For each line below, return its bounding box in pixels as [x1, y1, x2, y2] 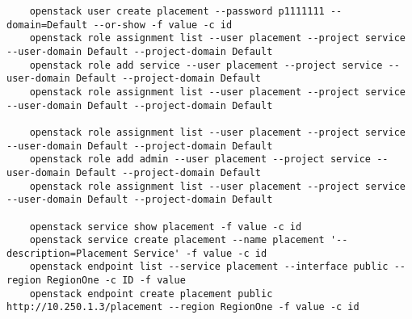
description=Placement [6, 247, 128, 259]
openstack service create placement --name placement [29, 234, 325, 246]
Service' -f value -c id [133, 247, 267, 259]
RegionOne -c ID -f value [47, 275, 186, 287]
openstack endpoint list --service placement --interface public [29, 261, 389, 273]
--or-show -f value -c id [93, 19, 233, 31]
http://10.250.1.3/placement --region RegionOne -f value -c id [6, 301, 359, 313]
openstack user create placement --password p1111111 [29, 6, 325, 17]
